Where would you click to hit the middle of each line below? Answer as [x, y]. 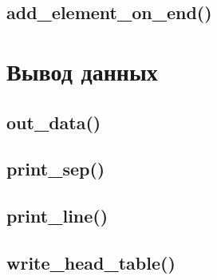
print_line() [57, 216]
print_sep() [56, 169]
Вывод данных [82, 71]
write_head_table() [91, 262]
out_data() [54, 122]
